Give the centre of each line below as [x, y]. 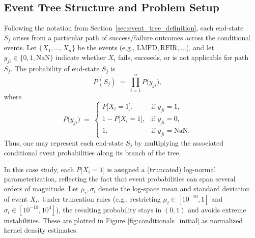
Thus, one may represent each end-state [64, 142]
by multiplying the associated [179, 142]
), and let [200, 47]
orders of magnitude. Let [41, 189]
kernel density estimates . [41, 230]
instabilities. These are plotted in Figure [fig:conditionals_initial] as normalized [124, 220]
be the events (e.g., [106, 47]
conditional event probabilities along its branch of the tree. [93, 153]
